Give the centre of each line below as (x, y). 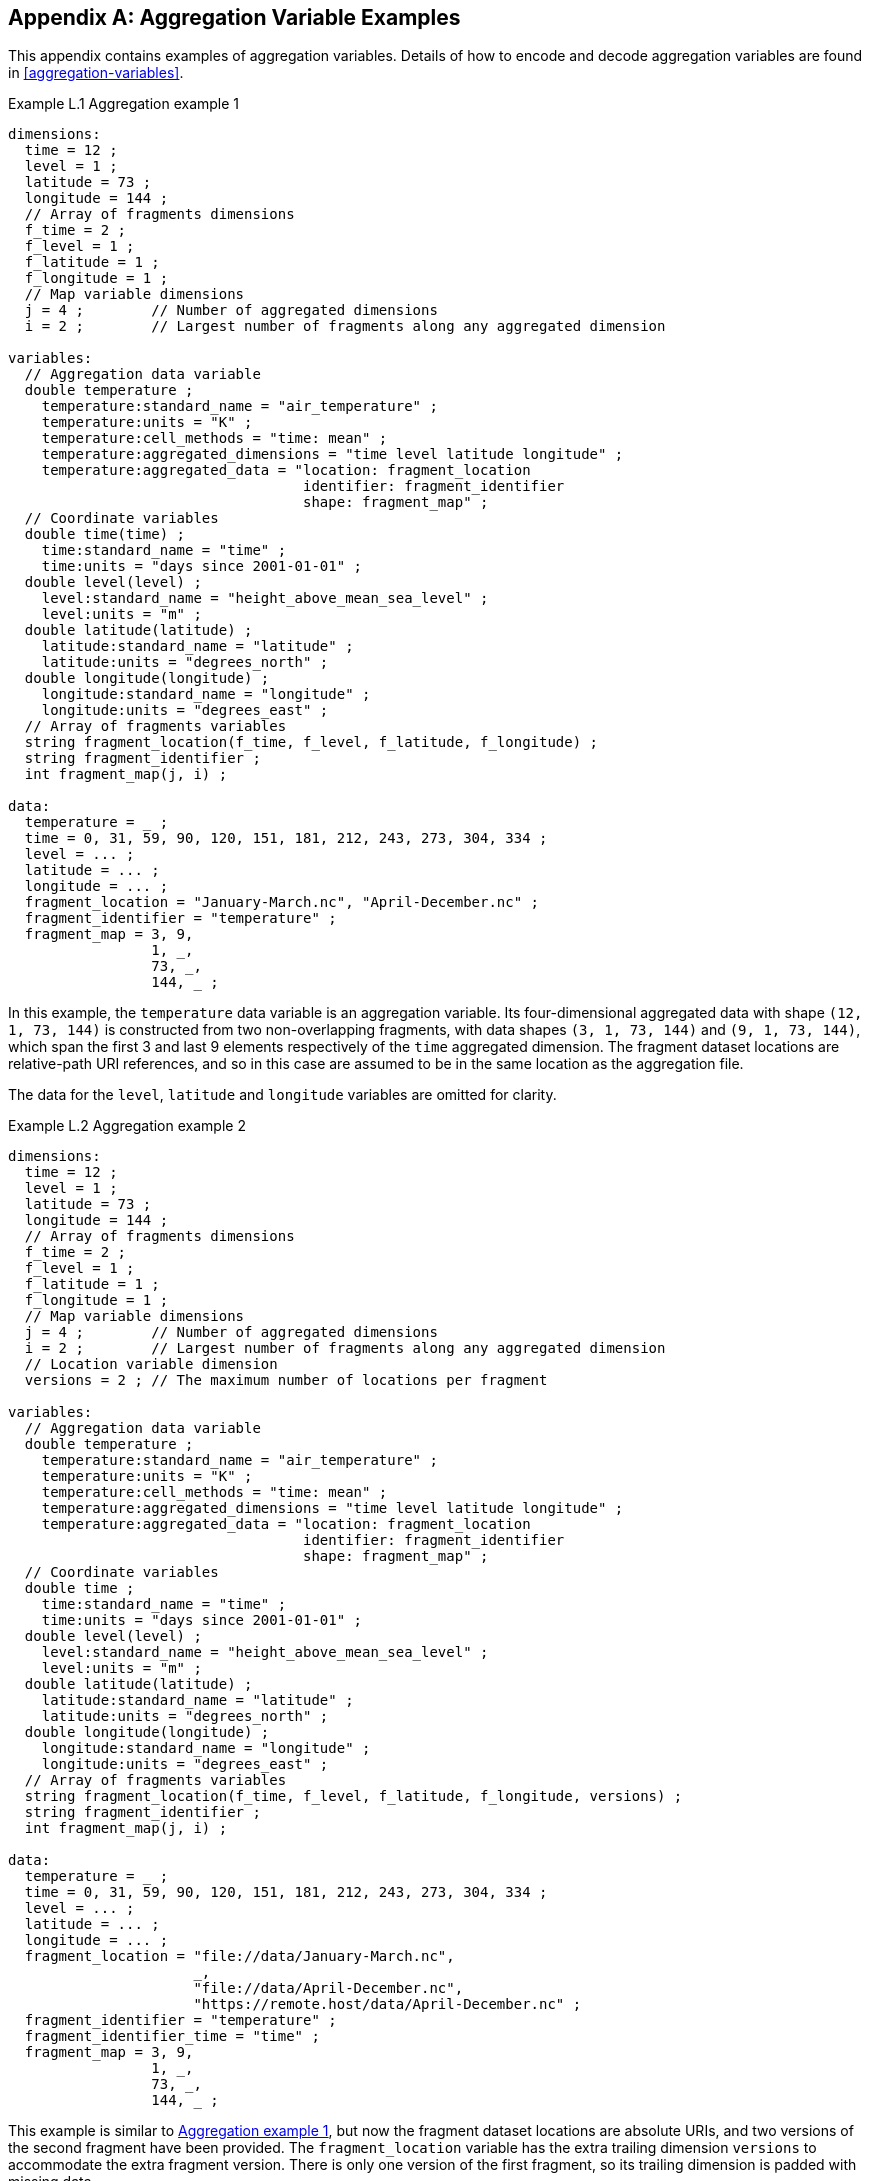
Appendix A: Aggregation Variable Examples (234, 17)
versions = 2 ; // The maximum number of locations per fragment (286, 1380)
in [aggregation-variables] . (96, 73)
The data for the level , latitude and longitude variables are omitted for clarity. (282, 1095)
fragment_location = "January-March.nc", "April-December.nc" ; (282, 902)
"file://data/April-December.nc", (328, 1988)
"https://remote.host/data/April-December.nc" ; (387, 2004)
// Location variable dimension (151, 1364)
